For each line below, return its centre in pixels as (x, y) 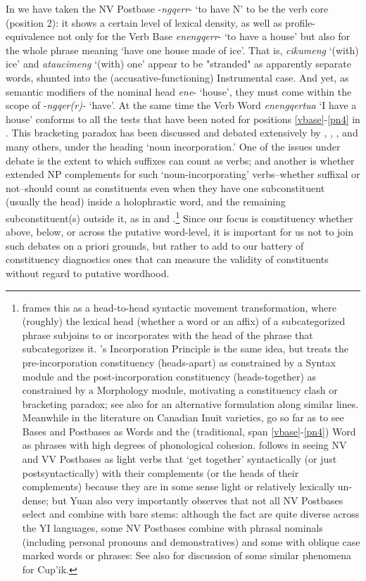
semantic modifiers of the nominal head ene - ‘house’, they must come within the (179, 91)
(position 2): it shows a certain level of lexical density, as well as (144, 22)
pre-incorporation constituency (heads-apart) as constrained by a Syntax (179, 362)
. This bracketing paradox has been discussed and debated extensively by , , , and (182, 133)
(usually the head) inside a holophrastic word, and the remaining (146, 202)
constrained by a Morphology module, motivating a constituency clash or (180, 390)
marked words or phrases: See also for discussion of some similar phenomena (187, 555)
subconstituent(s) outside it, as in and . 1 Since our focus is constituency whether (179, 217)
